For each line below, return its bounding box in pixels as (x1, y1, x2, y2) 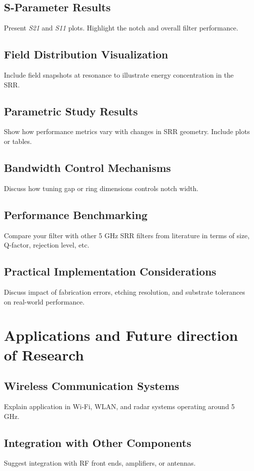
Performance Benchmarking (4, 207, 148, 222)
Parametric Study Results (4, 103, 138, 118)
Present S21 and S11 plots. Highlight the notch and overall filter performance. (4, 23, 238, 33)
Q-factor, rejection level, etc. (4, 240, 90, 250)
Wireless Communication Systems (4, 378, 180, 393)
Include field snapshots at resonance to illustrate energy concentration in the (4, 70, 234, 80)
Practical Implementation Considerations (4, 264, 216, 279)
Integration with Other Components (4, 435, 191, 450)
